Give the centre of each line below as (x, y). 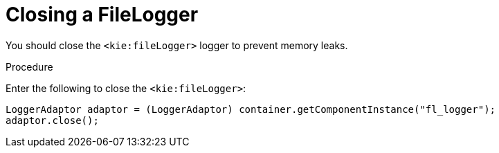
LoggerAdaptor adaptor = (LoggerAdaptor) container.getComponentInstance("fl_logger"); (251, 109)
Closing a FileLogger (102, 15)
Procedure (29, 66)
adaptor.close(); (52, 120)
